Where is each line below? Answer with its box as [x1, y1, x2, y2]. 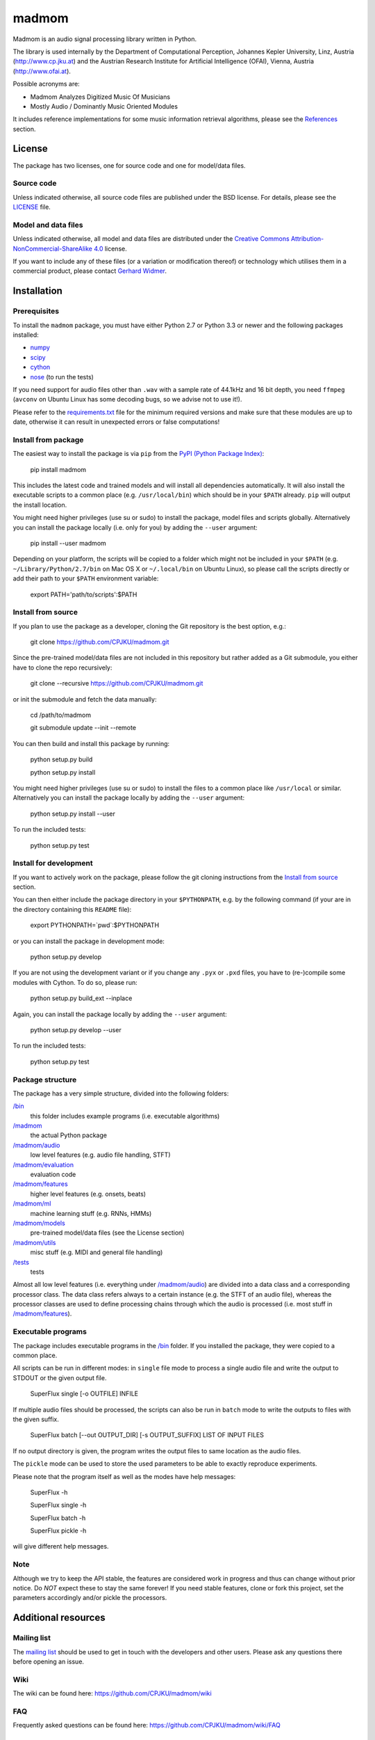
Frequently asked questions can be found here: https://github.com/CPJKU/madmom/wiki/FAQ [12, 1721, 281, 1730]
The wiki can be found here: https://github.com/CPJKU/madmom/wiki [12, 1689, 212, 1698]
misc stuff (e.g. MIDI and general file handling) [30, 1248, 163, 1256]
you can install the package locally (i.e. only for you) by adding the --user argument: [12, 523, 258, 532]
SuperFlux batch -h [30, 1514, 86, 1522]
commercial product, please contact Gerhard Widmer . [12, 267, 167, 275]
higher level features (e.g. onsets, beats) [30, 1189, 146, 1198]
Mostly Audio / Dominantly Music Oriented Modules [30, 102, 178, 111]
